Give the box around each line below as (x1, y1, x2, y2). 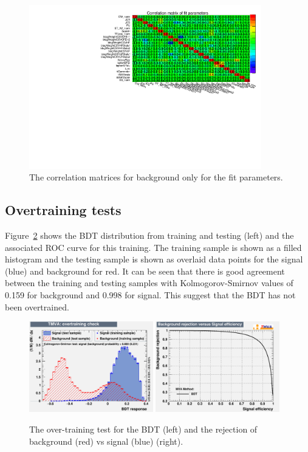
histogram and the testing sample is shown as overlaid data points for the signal (5, 253, 303, 265)
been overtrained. (5, 300, 69, 313)
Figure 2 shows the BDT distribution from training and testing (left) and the (5, 229, 294, 242)
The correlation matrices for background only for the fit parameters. (29, 171, 283, 183)
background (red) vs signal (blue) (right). (29, 434, 183, 447)
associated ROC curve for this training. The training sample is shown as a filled (5, 241, 302, 253)
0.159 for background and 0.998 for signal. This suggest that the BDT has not (5, 289, 296, 301)
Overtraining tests (5, 200, 121, 219)
